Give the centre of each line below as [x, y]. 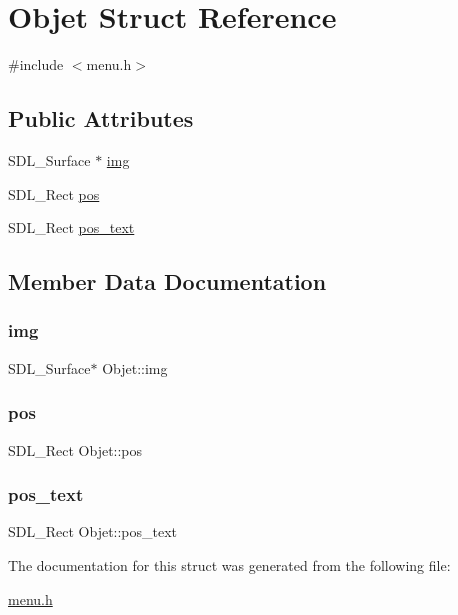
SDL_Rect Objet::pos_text [93, 531]
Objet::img [135, 367]
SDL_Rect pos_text [71, 227]
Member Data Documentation [167, 281]
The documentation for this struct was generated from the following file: [229, 564]
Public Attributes [101, 118]
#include [36, 64]
